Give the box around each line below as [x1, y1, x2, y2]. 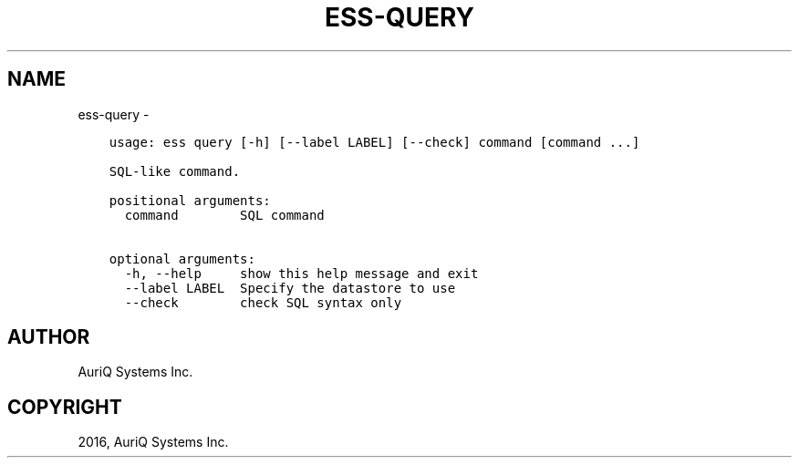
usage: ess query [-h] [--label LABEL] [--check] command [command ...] [109, 134, 640, 150]
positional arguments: [109, 192, 271, 208]
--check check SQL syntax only [124, 294, 402, 310]
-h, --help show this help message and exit [124, 265, 479, 281]
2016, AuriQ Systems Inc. [78, 434, 229, 450]
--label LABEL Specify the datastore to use [124, 280, 456, 295]
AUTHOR [7, 325, 90, 349]
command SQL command [124, 207, 325, 222]
